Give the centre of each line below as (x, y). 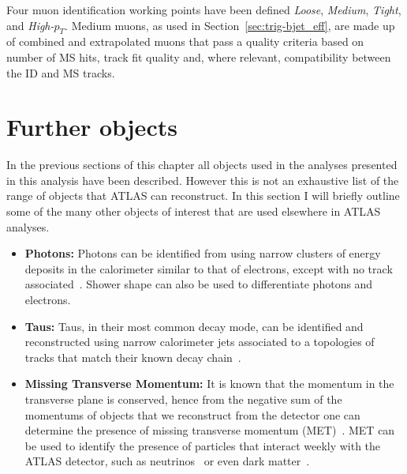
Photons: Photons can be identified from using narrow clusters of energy (203, 253)
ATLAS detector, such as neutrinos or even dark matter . (167, 461)
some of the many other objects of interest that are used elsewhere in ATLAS (194, 211)
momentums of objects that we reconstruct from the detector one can (192, 414)
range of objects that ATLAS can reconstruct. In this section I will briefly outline (203, 196)
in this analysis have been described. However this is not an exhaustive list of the (203, 180)
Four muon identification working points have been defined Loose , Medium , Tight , (204, 9)
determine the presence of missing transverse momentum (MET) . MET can (210, 430)
